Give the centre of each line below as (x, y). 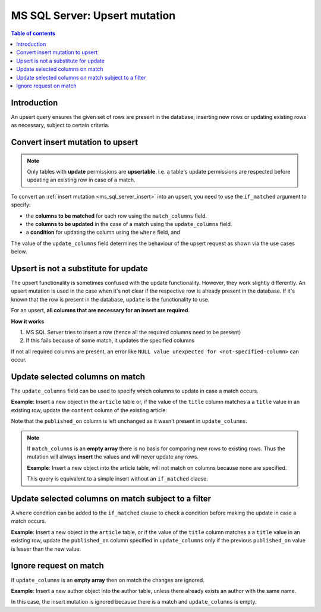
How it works (28, 321)
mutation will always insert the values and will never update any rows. (113, 457)
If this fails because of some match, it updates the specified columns (110, 340)
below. (19, 252)
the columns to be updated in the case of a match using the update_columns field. (129, 224)
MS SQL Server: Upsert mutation (93, 15)
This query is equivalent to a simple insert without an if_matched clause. (117, 479)
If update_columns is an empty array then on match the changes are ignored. (108, 580)
